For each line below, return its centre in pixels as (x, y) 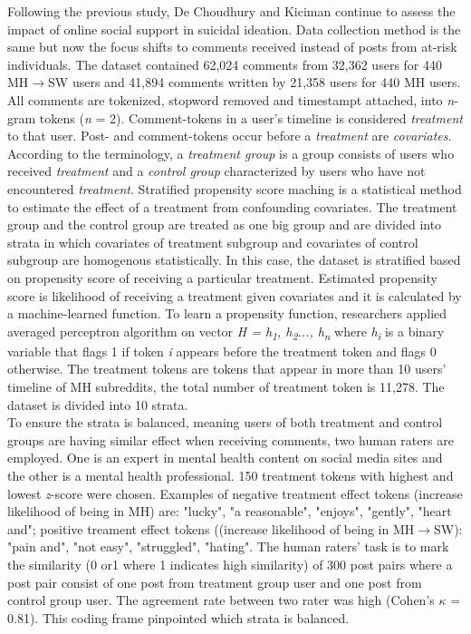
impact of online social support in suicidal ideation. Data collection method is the (234, 29)
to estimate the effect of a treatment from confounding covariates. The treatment (232, 206)
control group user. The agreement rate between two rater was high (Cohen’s (221, 600)
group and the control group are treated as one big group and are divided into (225, 224)
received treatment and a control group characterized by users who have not (216, 171)
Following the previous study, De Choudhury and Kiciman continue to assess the (231, 11)
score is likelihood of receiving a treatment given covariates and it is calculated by (235, 295)
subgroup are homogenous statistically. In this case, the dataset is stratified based (234, 260)
